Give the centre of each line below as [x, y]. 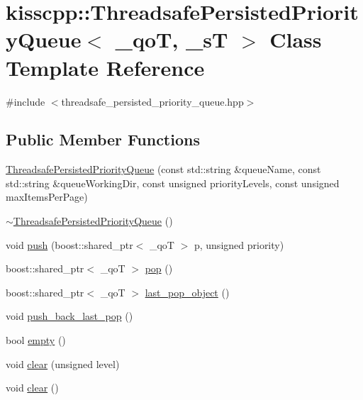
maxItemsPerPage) [47, 197]
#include [26, 101]
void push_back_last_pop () [69, 316]
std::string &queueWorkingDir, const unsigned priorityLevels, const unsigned [173, 183]
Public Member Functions [103, 139]
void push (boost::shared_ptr [69, 244]
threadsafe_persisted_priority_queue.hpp [152, 101]
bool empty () [36, 340]
